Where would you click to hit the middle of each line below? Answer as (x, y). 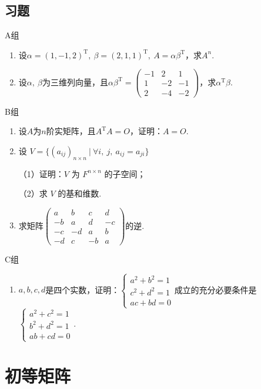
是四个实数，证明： (83, 289)
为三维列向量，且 (76, 82)
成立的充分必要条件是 (215, 289)
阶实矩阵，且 (71, 131)
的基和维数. (80, 193)
